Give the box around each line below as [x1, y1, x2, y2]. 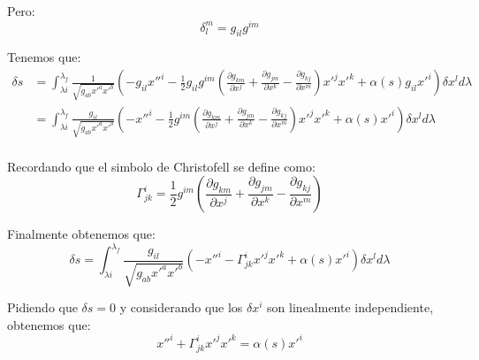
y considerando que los [119, 298, 243, 317]
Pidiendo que [7, 298, 78, 317]
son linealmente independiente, [267, 298, 434, 317]
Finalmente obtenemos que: [7, 225, 156, 243]
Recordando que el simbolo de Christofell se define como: [7, 157, 316, 175]
